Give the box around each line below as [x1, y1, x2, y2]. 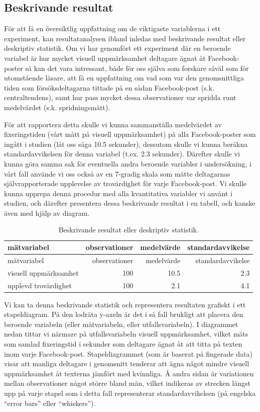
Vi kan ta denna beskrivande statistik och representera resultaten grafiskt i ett [4, 299, 246, 309]
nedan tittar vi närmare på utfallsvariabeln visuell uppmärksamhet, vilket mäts [4, 328, 248, 339]
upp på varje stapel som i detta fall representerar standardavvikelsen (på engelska [4, 388, 256, 398]
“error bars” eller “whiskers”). [4, 397, 96, 408]
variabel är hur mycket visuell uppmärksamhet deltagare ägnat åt [4, 52, 206, 63]
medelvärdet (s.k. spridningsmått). [4, 102, 110, 112]
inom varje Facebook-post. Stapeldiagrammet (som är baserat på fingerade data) [4, 348, 252, 359]
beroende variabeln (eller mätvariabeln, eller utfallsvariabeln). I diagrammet [4, 318, 238, 329]
